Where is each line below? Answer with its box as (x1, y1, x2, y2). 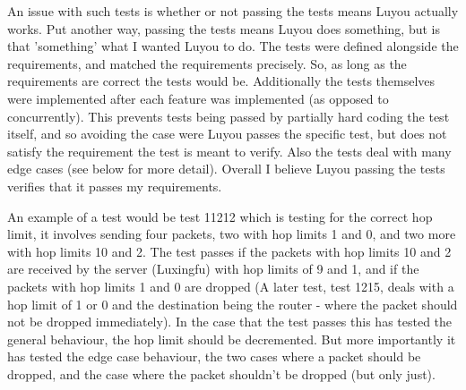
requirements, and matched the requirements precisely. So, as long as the (7, 54, 407, 72)
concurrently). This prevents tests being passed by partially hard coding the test (7, 106, 450, 125)
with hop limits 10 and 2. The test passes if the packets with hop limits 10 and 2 (7, 242, 452, 260)
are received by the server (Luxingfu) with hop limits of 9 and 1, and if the (7, 259, 419, 278)
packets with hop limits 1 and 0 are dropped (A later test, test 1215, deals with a (7, 276, 454, 295)
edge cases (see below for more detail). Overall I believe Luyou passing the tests (7, 159, 445, 178)
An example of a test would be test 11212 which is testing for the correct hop (7, 207, 433, 225)
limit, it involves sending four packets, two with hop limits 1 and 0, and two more (7, 225, 456, 243)
